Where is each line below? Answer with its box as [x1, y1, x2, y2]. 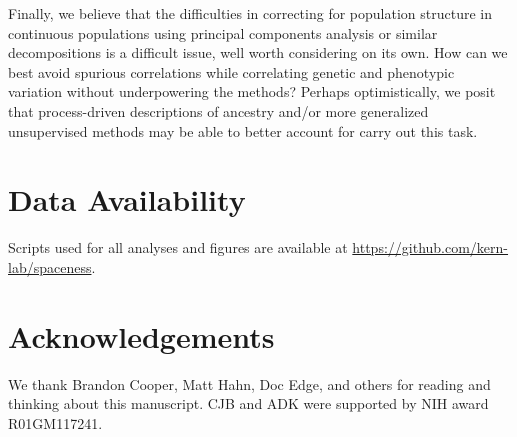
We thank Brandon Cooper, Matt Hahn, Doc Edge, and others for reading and [8, 373, 491, 394]
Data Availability [8, 179, 246, 220]
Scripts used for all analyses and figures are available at [8, 237, 348, 258]
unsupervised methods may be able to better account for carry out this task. [8, 120, 478, 141]
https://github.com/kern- [352, 237, 509, 258]
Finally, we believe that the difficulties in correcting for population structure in [8, 3, 492, 23]
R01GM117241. [8, 412, 103, 433]
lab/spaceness [8, 256, 92, 277]
